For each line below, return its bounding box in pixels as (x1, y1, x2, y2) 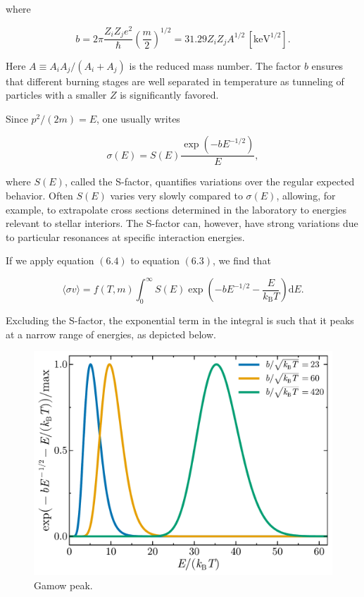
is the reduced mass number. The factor (129, 58, 301, 73)
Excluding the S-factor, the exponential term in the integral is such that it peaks (6, 313, 354, 328)
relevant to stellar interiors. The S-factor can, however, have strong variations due (6, 216, 358, 230)
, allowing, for (276, 187, 336, 202)
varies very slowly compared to (110, 187, 243, 202)
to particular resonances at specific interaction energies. (6, 229, 245, 244)
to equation (130, 253, 180, 268)
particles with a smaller (6, 87, 107, 102)
